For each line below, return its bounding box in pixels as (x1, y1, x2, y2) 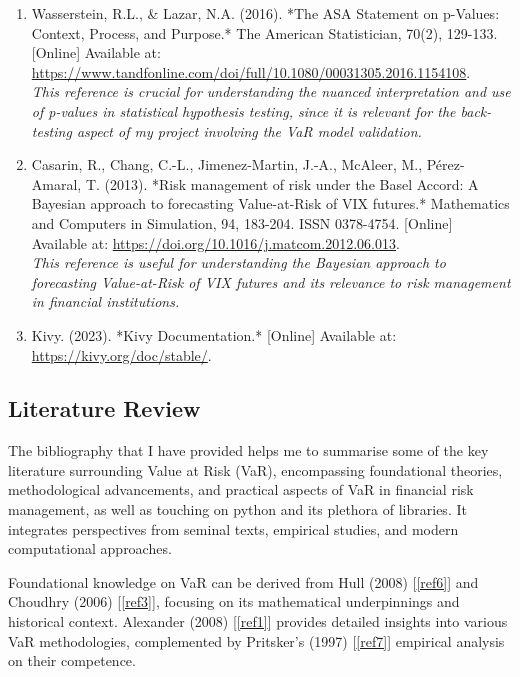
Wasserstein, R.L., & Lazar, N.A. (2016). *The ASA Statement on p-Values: (31, 3, 500, 23)
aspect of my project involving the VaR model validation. (76, 120, 422, 141)
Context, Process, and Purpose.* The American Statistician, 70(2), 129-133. (31, 22, 498, 43)
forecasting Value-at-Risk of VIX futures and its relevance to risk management (31, 271, 511, 292)
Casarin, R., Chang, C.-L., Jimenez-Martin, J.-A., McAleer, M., (31, 154, 423, 175)
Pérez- (426, 154, 465, 175)
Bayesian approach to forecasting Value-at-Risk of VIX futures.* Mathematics (31, 193, 510, 214)
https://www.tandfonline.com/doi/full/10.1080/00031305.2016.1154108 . (31, 61, 471, 82)
